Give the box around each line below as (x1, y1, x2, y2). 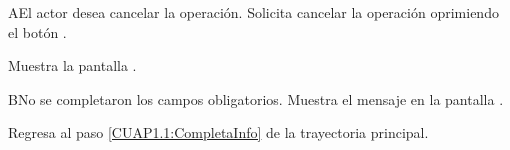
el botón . (8, 21, 67, 42)
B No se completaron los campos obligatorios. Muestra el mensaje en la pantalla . (8, 88, 504, 109)
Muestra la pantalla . (8, 55, 137, 76)
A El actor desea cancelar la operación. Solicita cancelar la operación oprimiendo (8, 2, 499, 22)
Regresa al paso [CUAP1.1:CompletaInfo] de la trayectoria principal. (8, 122, 429, 143)
